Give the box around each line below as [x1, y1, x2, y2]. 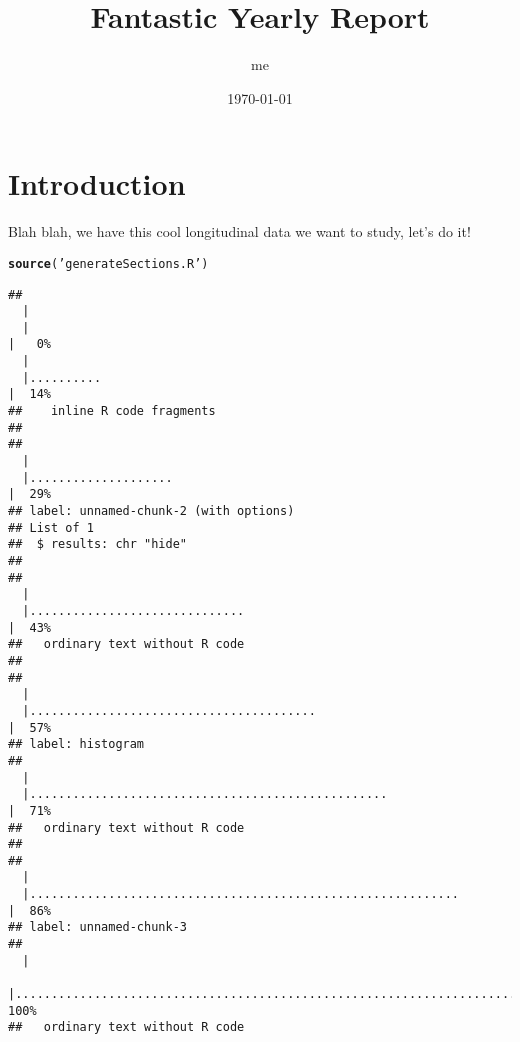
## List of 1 [8, 520, 94, 535]
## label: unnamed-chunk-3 [8, 920, 187, 935]
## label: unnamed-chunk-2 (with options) [8, 504, 295, 519]
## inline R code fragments [8, 404, 216, 419]
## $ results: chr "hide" [8, 537, 187, 552]
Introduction [8, 163, 186, 204]
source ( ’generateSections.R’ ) [8, 256, 209, 271]
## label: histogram [8, 737, 145, 752]
